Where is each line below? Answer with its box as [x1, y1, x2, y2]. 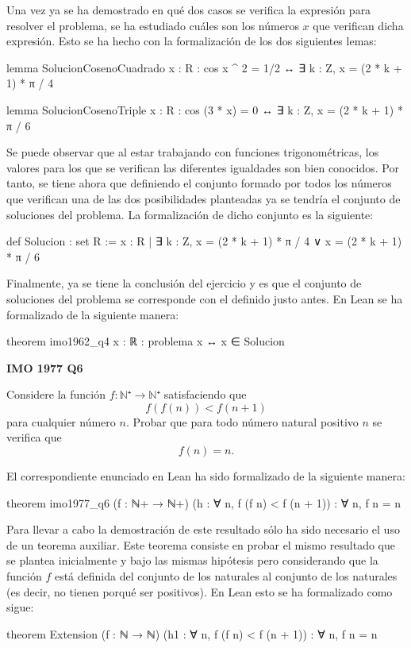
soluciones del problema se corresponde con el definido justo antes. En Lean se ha [6, 290, 403, 307]
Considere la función [6, 386, 106, 403]
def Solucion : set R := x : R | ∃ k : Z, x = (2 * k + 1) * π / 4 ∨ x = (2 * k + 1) [6, 233, 402, 249]
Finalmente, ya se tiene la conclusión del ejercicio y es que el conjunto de [6, 275, 362, 291]
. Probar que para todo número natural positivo [125, 413, 359, 430]
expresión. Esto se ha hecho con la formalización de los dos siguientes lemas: [6, 33, 377, 49]
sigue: [6, 599, 34, 615]
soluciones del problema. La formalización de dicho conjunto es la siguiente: [6, 206, 374, 222]
